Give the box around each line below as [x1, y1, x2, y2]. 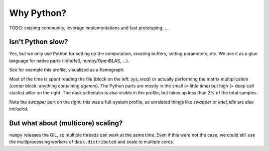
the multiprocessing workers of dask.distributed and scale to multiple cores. [9, 139, 174, 145]
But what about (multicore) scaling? [9, 119, 123, 127]
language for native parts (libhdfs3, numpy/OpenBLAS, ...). [9, 58, 130, 64]
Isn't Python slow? [9, 38, 68, 46]
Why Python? [9, 7, 67, 18]
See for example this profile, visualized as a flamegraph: [9, 67, 125, 73]
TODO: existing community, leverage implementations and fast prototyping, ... [9, 25, 169, 31]
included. [9, 106, 28, 112]
